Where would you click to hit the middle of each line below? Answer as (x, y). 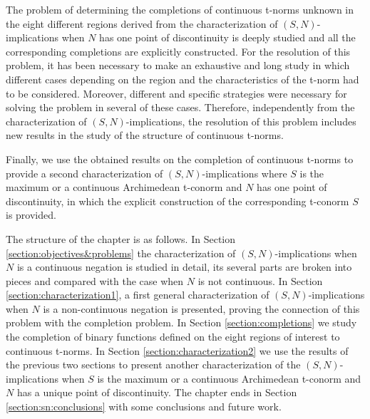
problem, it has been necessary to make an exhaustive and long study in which (178, 65)
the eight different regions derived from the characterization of (142, 23)
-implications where (245, 173)
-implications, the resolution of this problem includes (241, 121)
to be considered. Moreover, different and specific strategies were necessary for (176, 93)
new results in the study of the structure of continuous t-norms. (145, 135)
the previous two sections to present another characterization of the (153, 364)
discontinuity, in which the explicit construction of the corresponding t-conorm (178, 201)
